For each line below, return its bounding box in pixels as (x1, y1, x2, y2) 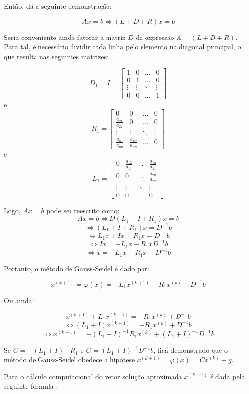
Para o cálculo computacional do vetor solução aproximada (4, 371, 182, 381)
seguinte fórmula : (4, 381, 58, 391)
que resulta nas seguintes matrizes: (4, 51, 108, 61)
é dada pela (210, 371, 245, 381)
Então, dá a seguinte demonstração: (4, 1, 112, 11)
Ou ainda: (4, 295, 34, 305)
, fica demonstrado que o (153, 345, 228, 355)
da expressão (136, 32, 174, 42)
